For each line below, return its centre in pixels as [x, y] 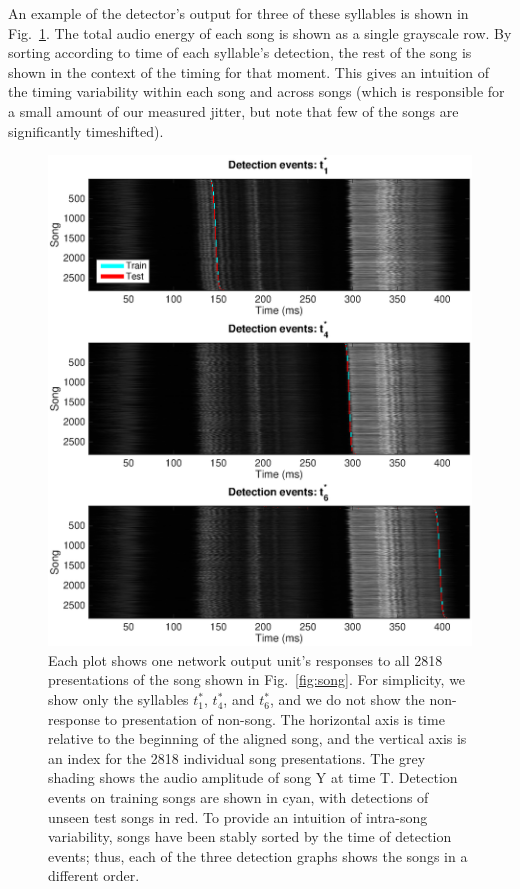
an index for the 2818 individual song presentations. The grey [237, 757]
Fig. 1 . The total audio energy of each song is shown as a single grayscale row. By [260, 32]
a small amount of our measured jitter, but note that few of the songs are [233, 110]
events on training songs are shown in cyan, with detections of [238, 797]
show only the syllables [118, 699]
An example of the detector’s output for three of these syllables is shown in [238, 13]
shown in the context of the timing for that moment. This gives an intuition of [248, 71]
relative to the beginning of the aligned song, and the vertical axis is [257, 738]
